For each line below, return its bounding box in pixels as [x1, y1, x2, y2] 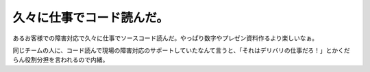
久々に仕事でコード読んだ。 [12, 10, 169, 25]
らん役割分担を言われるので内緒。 [12, 56, 109, 64]
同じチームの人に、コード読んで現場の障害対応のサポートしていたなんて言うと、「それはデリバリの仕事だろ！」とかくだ [12, 46, 350, 54]
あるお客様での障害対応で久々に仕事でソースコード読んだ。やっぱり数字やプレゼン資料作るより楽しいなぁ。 [12, 34, 319, 42]
